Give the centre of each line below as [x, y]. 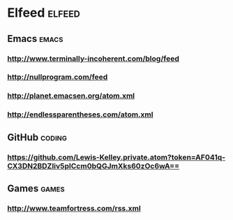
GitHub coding [37, 137]
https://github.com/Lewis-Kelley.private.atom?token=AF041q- [116, 157]
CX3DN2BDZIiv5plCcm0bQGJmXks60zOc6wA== [93, 166]
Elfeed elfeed [44, 13]
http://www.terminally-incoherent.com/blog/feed [93, 59]
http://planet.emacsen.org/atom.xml [71, 96]
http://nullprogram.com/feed [58, 77]
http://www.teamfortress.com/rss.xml [74, 208]
